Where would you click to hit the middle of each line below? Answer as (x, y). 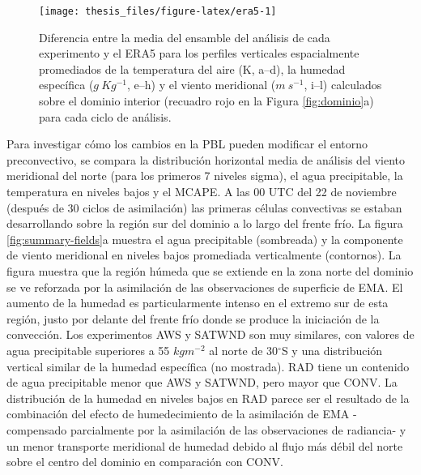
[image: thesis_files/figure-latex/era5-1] (158, 11)
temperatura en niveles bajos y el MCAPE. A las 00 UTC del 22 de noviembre (202, 191)
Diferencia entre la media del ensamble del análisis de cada (185, 37)
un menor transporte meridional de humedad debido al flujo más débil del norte (205, 445)
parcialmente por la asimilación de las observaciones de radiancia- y (238, 429)
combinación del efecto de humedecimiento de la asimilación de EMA (178, 414)
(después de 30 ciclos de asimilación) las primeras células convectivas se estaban (204, 207)
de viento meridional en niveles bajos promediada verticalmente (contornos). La (204, 255)
